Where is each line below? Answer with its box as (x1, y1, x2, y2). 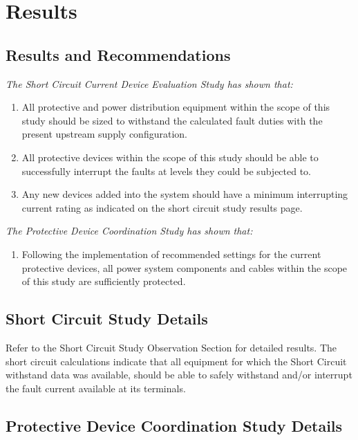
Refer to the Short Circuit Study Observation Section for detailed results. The (6, 340, 337, 354)
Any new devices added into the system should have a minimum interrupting (21, 187, 348, 201)
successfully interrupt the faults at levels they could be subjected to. (21, 163, 312, 178)
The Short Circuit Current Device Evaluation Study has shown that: (6, 76, 293, 91)
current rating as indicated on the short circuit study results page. (21, 200, 303, 214)
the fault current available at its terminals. (6, 381, 186, 395)
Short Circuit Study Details (6, 308, 208, 329)
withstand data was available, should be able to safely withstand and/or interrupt (6, 367, 352, 382)
